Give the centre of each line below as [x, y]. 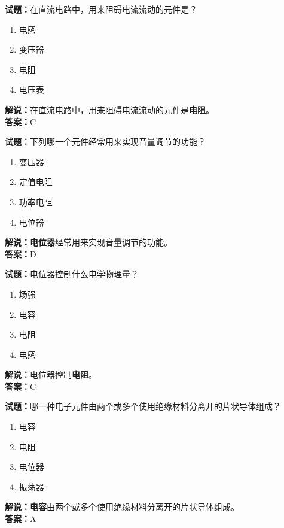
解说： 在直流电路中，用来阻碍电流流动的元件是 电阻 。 [109, 109]
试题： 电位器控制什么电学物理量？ [72, 274]
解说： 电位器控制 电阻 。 [51, 374]
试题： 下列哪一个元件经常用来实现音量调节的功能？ [105, 142]
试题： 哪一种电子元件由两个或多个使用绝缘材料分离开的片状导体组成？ [143, 406]
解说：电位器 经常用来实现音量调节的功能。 [88, 242]
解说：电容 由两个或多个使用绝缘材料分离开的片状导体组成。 [122, 507]
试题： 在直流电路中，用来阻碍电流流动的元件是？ [101, 9]
